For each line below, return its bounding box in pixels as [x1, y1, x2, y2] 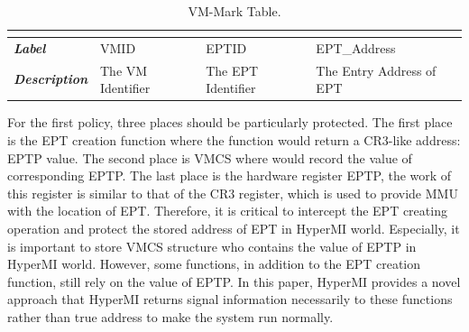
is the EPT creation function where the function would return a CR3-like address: [7, 130, 461, 149]
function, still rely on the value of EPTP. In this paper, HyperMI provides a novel [7, 272, 461, 290]
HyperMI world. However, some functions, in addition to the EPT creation [7, 254, 421, 273]
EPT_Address [316, 38, 396, 57]
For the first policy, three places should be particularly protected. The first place [7, 113, 453, 132]
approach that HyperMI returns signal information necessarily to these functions [7, 290, 453, 309]
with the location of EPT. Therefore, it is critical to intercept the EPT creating [7, 201, 447, 220]
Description [14, 69, 88, 88]
